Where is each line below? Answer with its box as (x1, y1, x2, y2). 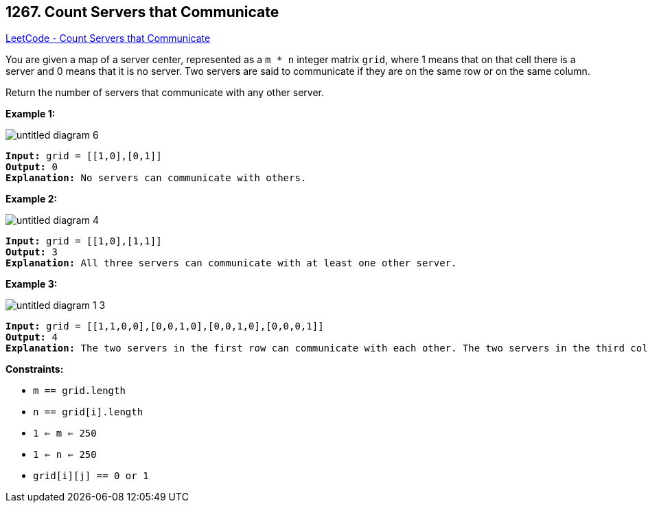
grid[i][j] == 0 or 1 (33, 470, 149, 482)
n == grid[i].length (33, 406, 143, 418)
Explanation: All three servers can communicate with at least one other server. (5, 257, 457, 269)
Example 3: (5, 278, 58, 290)
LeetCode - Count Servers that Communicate (5, 32, 211, 45)
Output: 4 (5, 332, 58, 343)
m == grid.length (33, 385, 126, 397)
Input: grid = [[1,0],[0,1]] (5, 150, 162, 162)
